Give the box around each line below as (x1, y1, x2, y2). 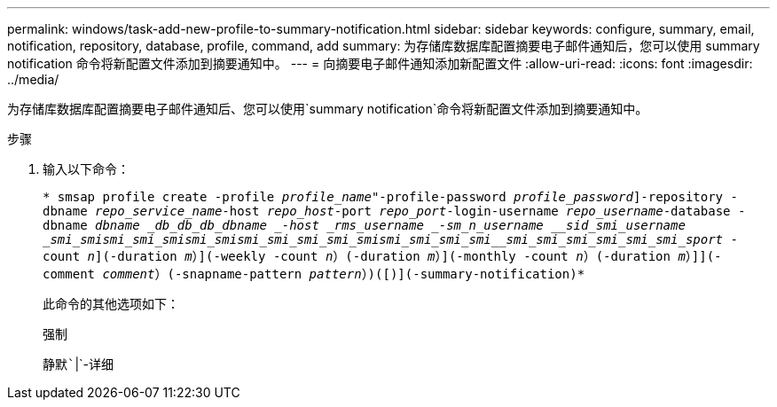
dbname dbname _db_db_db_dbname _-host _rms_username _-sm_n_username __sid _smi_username (43, 218, 686, 232)
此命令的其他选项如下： (43, 296, 179, 311)
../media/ (7, 72, 59, 87)
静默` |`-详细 (43, 356, 114, 372)
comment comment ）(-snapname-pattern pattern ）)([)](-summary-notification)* (43, 267, 585, 281)
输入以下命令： (43, 161, 129, 176)
